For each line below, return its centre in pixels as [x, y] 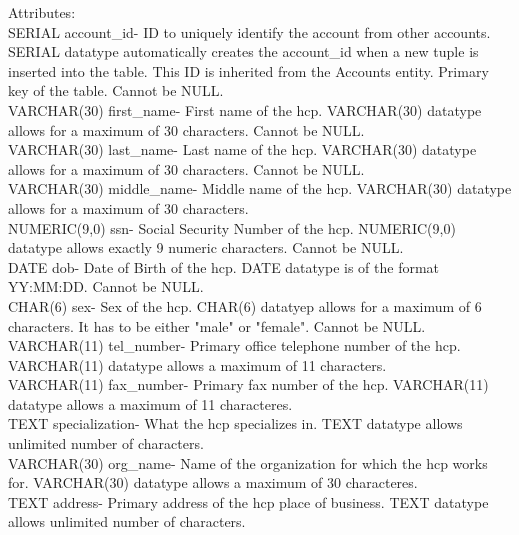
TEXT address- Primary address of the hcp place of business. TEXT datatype [248, 501]
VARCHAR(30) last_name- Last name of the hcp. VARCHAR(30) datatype [242, 149]
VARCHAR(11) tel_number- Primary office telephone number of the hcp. [234, 345]
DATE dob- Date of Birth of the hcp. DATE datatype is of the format [224, 266]
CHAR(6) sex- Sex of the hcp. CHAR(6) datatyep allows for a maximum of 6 [245, 305]
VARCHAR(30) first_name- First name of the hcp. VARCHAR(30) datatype [245, 109]
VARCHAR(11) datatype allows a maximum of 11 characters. [197, 364]
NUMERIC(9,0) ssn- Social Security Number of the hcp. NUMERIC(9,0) [232, 227]
